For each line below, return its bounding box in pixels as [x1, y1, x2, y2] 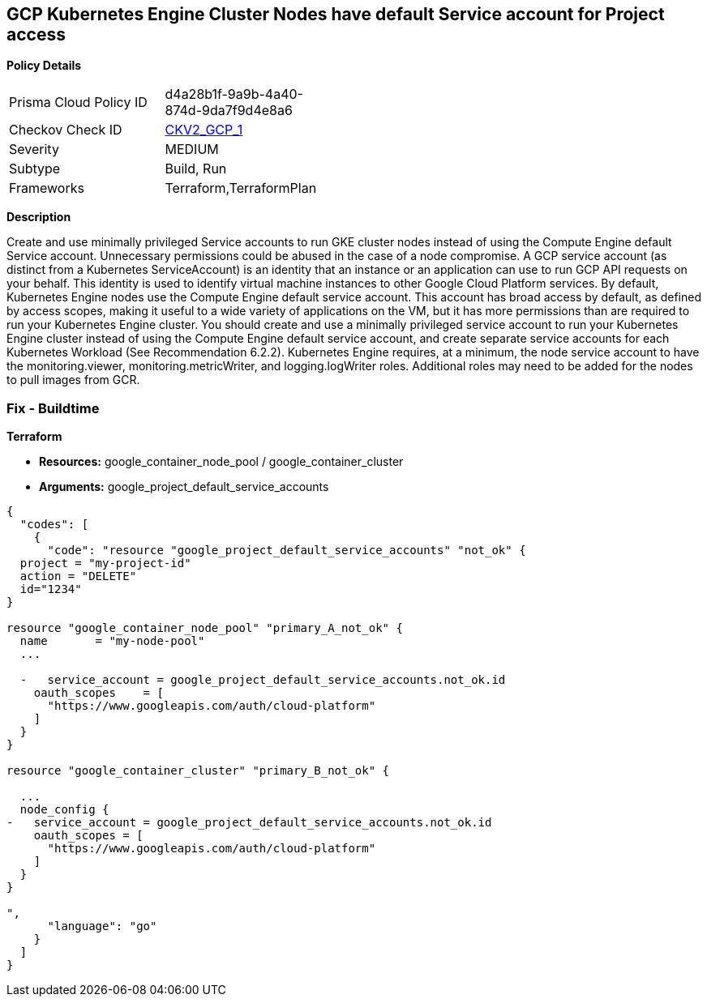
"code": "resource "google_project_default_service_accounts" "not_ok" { [47, 544, 526, 557]
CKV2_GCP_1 [165, 122, 243, 139]
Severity [9, 141, 59, 158]
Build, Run [165, 160, 227, 177]
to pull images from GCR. [6, 373, 140, 387]
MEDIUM [165, 141, 219, 158]
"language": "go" [47, 920, 157, 933]
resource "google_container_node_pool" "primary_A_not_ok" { [6, 621, 403, 635]
